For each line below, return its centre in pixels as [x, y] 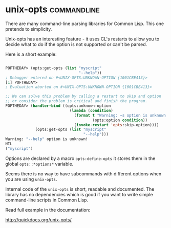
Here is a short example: [31, 54]
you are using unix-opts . [31, 179]
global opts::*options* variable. [39, 164]
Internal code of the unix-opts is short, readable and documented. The [80, 189]
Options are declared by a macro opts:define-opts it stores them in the [80, 158]
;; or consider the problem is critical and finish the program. [76, 101]
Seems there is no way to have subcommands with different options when [83, 174]
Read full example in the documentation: [48, 210]
